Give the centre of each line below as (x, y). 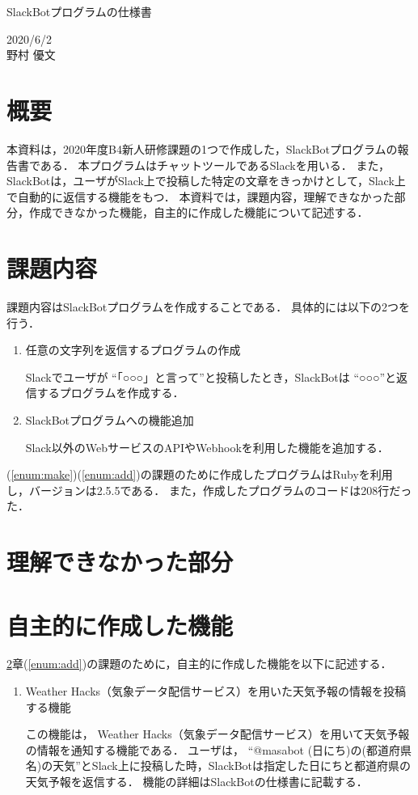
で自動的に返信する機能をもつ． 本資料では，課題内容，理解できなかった (201, 196)
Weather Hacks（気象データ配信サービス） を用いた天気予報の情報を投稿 (216, 691)
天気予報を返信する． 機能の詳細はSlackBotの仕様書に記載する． (196, 781)
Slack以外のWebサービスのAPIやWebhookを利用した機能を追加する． (207, 447)
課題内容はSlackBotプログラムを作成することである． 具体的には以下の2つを (208, 307)
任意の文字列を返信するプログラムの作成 (133, 350)
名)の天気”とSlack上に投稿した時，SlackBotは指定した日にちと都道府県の (218, 765)
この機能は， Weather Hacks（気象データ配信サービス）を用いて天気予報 (217, 734)
